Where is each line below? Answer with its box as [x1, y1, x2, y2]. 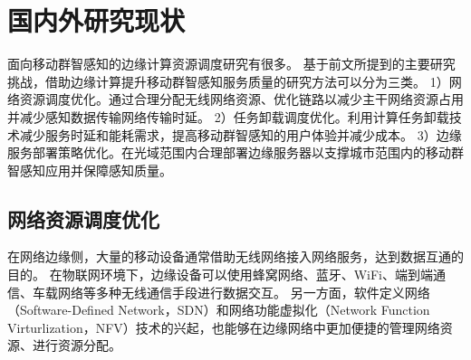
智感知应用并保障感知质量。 [7, 160, 172, 179]
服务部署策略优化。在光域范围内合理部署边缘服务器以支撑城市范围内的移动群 [7, 143, 464, 162]
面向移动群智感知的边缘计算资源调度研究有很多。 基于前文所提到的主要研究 [7, 54, 456, 73]
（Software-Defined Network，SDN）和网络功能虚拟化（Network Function [7, 300, 430, 319]
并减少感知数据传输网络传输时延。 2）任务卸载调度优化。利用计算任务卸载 [7, 107, 449, 126]
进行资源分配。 [32, 336, 121, 355]
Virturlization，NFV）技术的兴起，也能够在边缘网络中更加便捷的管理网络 [7, 317, 440, 336]
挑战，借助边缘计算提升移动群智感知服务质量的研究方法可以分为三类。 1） [7, 71, 449, 90]
